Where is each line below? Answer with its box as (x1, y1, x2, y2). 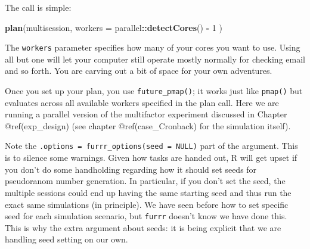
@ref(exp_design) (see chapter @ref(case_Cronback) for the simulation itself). (5, 119, 291, 132)
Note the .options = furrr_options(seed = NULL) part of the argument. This (5, 139, 298, 152)
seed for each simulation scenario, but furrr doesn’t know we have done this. (5, 210, 287, 222)
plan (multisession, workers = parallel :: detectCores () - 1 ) (5, 21, 222, 33)
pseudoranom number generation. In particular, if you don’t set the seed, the (5, 175, 286, 187)
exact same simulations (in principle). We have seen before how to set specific (5, 198, 289, 210)
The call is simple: (5, 1, 72, 13)
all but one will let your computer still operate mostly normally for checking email (5, 52, 305, 65)
